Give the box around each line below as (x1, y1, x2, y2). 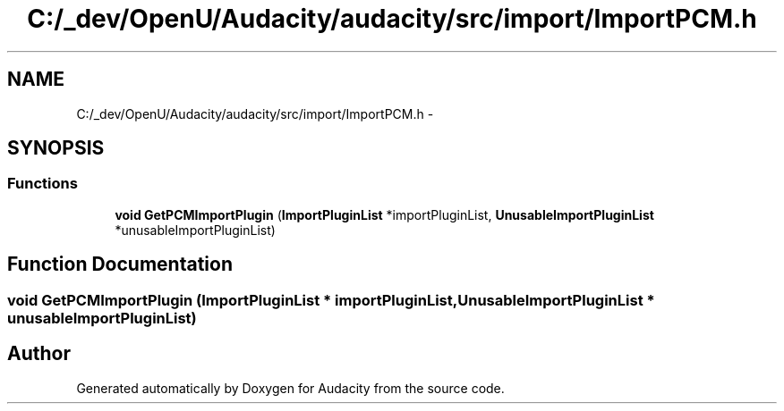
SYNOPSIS (7, 137, 105, 160)
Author (7, 342, 71, 365)
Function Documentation (7, 253, 233, 276)
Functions (7, 174, 78, 193)
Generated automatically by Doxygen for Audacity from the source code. (76, 380, 505, 396)
